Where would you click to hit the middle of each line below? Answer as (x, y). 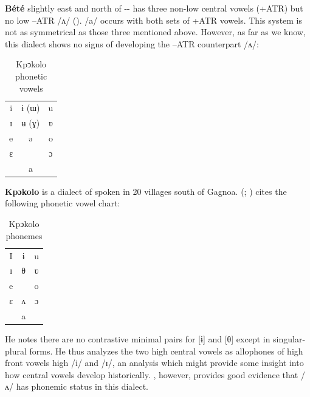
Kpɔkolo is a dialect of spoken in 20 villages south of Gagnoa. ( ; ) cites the (146, 191)
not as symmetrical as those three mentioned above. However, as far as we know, (155, 32)
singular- (289, 338)
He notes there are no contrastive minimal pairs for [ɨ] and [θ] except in (138, 338)
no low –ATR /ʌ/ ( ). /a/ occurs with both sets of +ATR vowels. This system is (154, 20)
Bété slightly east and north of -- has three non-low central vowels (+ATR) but (154, 8)
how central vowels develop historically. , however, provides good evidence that (152, 374)
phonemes (24, 235)
